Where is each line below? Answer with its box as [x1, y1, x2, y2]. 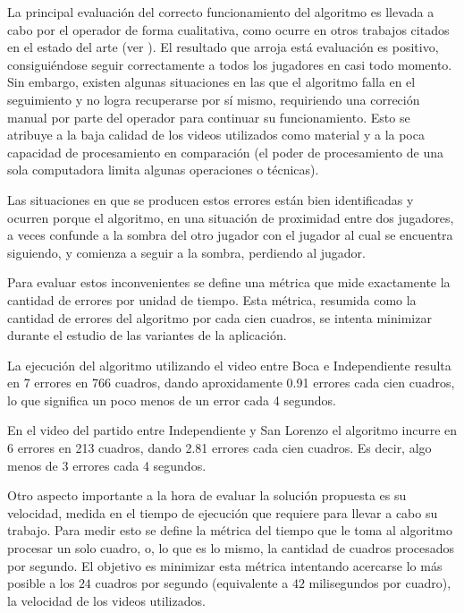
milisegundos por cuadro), [308, 574, 451, 592]
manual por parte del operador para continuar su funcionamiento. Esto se [7, 107, 410, 126]
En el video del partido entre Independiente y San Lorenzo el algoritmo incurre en [7, 421, 458, 439]
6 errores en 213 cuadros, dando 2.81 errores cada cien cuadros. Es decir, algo [7, 438, 432, 457]
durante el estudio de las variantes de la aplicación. [7, 326, 287, 345]
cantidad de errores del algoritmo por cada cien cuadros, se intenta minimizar [7, 308, 432, 327]
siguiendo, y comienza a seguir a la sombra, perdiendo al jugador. [7, 243, 366, 261]
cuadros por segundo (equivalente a [95, 574, 289, 592]
